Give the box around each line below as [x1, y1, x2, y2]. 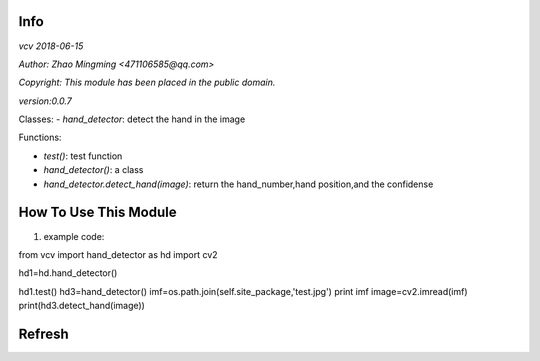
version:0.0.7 [18, 95, 72, 107]
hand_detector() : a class [43, 164, 144, 176]
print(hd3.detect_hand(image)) [18, 300, 145, 312]
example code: [43, 230, 105, 242]
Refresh [18, 325, 69, 342]
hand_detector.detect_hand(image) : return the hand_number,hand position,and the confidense [43, 178, 434, 190]
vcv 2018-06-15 [18, 40, 84, 52]
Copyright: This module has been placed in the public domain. [18, 76, 276, 89]
